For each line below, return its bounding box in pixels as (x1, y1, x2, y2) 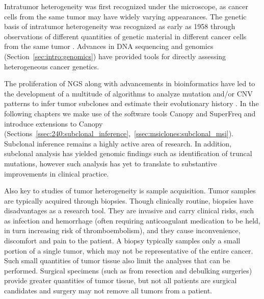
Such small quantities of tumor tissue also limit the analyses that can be (4, 255, 230, 266)
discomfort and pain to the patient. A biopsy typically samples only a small (4, 235, 241, 246)
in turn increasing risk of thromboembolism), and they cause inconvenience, (4, 225, 241, 236)
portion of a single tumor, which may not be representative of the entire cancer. (4, 245, 253, 256)
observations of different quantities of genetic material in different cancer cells (4, 31, 247, 41)
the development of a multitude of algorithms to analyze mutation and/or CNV (4, 88, 253, 98)
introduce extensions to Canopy (4, 118, 103, 129)
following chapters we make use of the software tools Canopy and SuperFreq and (4, 108, 256, 118)
